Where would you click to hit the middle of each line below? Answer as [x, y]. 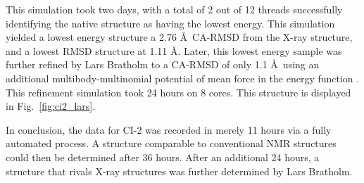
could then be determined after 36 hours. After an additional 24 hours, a [163, 157]
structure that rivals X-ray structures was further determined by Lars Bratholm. [179, 171]
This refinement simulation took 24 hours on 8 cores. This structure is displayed [178, 92]
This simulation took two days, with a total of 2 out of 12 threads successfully [174, 9]
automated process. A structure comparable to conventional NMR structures [171, 143]
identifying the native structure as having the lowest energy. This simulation [170, 23]
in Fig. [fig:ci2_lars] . [51, 106]
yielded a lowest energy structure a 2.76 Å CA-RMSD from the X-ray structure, [179, 37]
